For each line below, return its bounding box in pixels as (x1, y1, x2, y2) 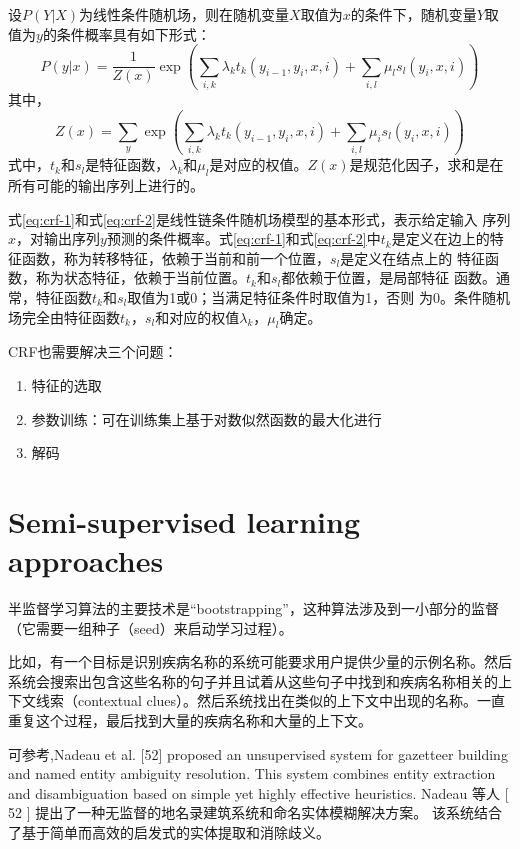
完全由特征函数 (21, 306, 120, 327)
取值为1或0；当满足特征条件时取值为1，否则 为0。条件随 (127, 286, 496, 307)
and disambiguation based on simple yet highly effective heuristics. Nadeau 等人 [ (8, 782, 509, 803)
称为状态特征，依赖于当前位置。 (35, 267, 246, 288)
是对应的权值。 (209, 154, 308, 175)
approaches (8, 540, 164, 581)
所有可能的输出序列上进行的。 (8, 175, 204, 196)
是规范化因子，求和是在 (349, 154, 504, 175)
